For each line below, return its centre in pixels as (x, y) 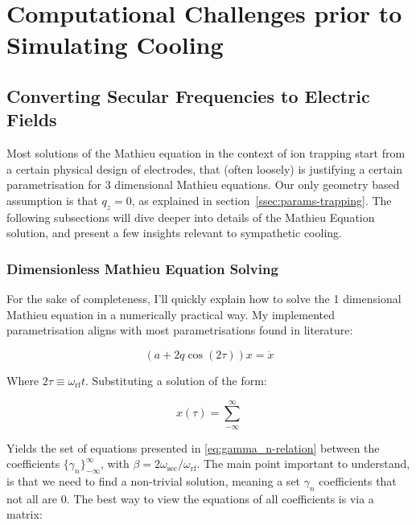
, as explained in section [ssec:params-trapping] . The (262, 200)
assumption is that (52, 200)
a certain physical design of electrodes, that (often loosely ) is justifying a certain (205, 168)
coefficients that (358, 481)
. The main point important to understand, (303, 463)
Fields (32, 119)
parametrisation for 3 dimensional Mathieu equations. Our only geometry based (203, 185)
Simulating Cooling (115, 45)
